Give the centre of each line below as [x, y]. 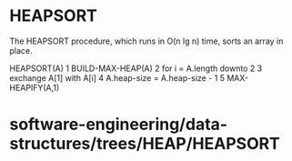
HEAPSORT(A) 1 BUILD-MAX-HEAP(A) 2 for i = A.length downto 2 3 [136, 68]
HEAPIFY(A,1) [35, 87]
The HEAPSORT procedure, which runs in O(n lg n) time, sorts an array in [146, 41]
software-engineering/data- [119, 125]
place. [21, 50]
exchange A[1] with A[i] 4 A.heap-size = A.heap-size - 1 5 [117, 77]
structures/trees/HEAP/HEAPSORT [145, 144]
